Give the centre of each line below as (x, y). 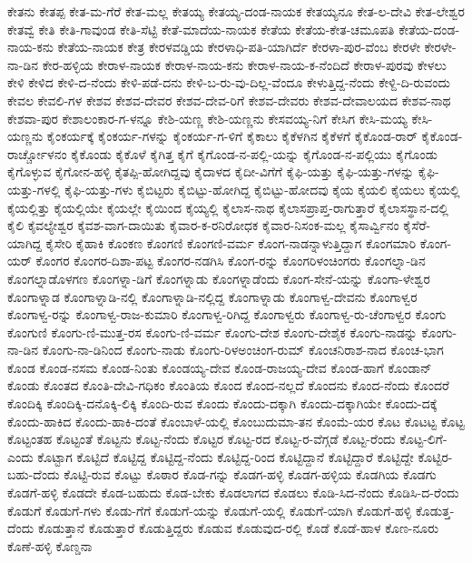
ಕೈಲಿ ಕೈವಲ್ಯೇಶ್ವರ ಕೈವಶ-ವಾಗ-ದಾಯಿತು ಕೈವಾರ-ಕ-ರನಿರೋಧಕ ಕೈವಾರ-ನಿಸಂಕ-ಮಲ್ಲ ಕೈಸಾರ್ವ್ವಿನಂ (203, 225)
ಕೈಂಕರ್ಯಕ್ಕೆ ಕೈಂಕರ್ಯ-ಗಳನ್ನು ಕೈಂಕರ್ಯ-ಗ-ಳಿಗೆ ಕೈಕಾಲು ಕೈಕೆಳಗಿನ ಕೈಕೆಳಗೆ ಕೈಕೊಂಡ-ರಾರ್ (232, 136)
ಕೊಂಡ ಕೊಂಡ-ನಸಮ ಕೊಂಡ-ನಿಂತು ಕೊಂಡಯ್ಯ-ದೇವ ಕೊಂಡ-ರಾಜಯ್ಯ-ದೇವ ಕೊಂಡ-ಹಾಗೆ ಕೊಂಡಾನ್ (220, 367)
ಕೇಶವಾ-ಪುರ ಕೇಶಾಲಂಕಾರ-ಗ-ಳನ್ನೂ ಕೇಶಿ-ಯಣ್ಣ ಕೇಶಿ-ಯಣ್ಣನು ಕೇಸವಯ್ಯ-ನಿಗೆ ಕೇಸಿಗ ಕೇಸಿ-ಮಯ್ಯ (207, 118)
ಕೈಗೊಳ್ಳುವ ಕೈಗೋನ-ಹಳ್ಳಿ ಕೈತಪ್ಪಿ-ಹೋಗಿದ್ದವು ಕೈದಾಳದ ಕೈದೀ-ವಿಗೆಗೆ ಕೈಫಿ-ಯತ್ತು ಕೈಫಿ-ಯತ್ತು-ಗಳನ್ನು (211, 171)
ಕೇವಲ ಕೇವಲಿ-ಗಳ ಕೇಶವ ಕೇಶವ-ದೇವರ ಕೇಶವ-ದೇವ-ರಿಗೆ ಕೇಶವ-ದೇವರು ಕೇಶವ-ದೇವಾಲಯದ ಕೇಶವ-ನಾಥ (229, 100)
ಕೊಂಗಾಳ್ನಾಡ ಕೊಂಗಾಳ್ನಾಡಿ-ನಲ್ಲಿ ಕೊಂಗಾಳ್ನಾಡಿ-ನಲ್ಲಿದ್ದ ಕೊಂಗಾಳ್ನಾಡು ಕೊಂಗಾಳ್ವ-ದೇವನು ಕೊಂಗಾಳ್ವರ (212, 296)
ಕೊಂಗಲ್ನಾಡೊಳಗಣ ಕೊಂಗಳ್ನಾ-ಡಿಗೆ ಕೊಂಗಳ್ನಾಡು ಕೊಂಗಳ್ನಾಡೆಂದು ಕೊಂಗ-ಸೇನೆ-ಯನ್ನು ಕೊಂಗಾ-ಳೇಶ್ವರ (219, 278)
